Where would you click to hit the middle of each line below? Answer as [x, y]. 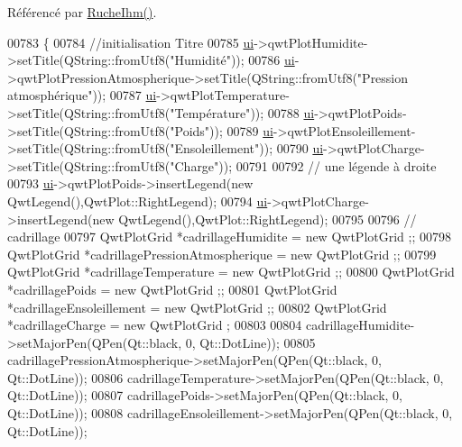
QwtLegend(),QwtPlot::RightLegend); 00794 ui [138, 201]
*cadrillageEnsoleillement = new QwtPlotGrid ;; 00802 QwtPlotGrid [197, 307]
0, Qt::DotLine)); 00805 [250, 342]
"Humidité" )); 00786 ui [232, 60]
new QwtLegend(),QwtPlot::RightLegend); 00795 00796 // [254, 219]
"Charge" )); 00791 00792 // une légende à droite [303, 165]
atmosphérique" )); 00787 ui [82, 95]
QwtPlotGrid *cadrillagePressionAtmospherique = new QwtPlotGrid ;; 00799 [222, 254]
